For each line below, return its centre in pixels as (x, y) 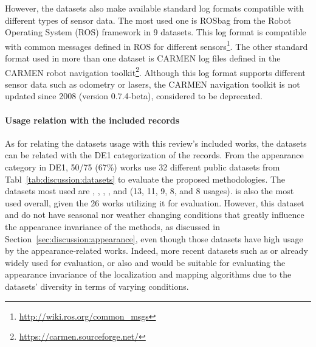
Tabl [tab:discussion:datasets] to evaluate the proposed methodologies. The (145, 179)
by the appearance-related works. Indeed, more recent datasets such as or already (156, 251)
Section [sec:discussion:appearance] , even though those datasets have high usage (154, 238)
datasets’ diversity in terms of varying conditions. (97, 286)
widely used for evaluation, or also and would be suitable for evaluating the (145, 262)
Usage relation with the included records (92, 120)
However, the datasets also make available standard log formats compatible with (155, 8)
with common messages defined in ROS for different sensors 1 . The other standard (156, 45)
